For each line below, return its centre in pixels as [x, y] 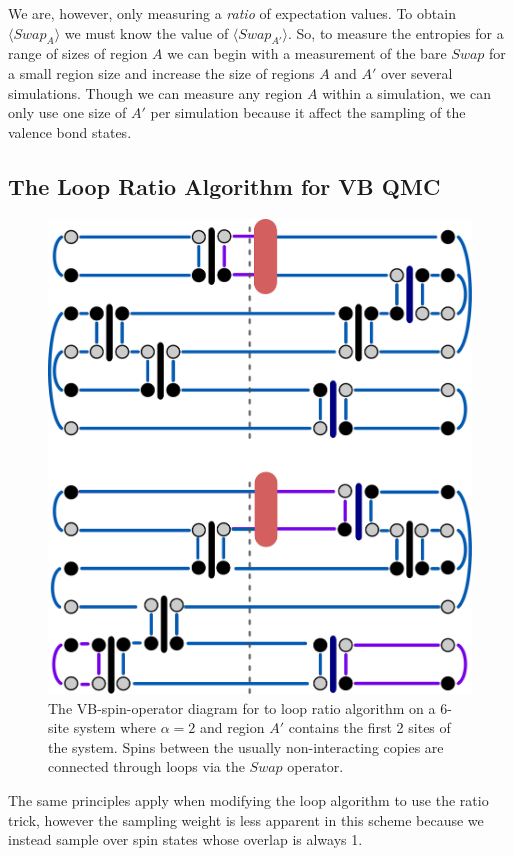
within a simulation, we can [406, 92]
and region [232, 727]
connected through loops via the [146, 766]
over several [417, 72]
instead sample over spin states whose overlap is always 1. [185, 839]
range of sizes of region [78, 53]
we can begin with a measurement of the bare [307, 53]
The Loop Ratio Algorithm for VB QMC [224, 185]
